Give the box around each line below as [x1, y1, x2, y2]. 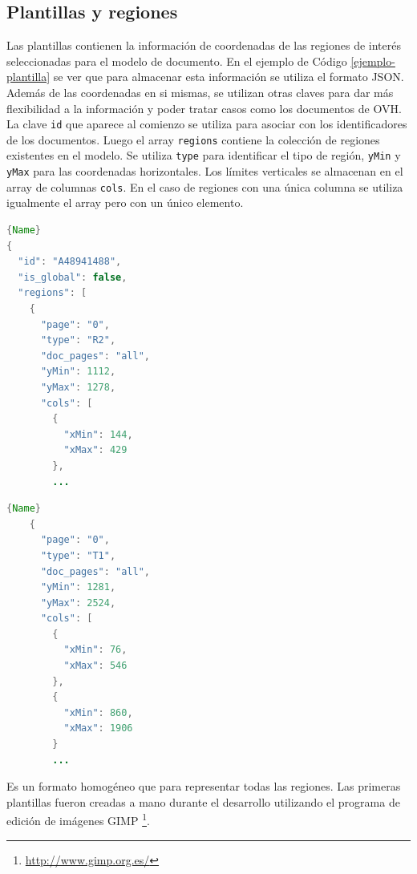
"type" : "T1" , [40, 549, 116, 561]
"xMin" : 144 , [63, 428, 133, 440]
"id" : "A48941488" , [18, 256, 122, 268]
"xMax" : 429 [63, 444, 128, 456]
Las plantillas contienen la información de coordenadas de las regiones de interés [6, 37, 401, 54]
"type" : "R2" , [40, 334, 116, 346]
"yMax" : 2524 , [40, 597, 116, 609]
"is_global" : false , [18, 271, 128, 283]
